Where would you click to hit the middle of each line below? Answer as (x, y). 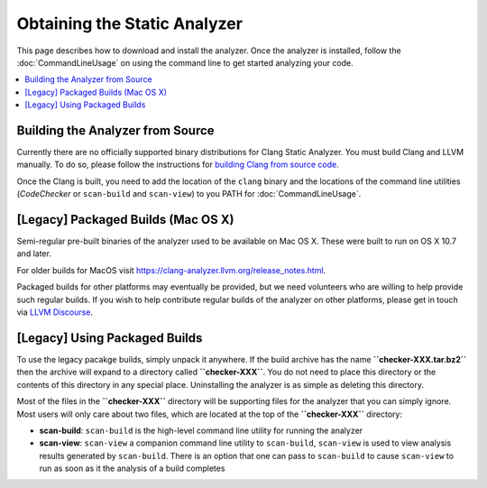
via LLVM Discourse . (55, 312)
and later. (34, 253)
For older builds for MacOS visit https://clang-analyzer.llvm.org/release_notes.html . (171, 270)
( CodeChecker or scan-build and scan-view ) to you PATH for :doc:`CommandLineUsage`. (189, 194)
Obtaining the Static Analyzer (130, 23)
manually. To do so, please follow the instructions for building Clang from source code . (178, 165)
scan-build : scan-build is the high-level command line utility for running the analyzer (201, 430)
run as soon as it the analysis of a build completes (132, 468)
